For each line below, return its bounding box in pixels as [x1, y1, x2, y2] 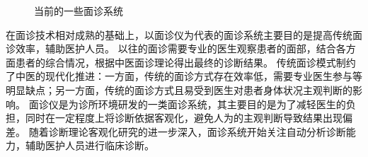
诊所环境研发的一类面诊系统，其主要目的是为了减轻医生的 [78, 96, 346, 111]
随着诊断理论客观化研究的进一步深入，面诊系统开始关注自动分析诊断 [28, 124, 346, 139]
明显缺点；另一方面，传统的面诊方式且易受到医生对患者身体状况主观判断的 [6, 82, 352, 97]
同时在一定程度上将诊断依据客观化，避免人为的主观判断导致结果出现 [25, 110, 343, 125]
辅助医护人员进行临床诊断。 [25, 138, 154, 153]
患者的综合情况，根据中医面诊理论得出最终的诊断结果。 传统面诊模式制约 [15, 54, 356, 69]
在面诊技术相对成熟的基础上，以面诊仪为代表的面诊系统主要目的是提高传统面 [6, 27, 362, 42]
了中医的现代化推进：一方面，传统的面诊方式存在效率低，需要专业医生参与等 [6, 69, 362, 83]
